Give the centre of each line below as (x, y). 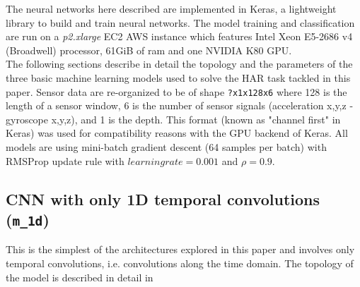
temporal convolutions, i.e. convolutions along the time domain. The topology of (180, 263)
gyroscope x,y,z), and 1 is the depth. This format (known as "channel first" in (173, 119)
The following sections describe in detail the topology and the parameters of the (179, 64)
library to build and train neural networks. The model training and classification (180, 22)
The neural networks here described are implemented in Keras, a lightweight (171, 8)
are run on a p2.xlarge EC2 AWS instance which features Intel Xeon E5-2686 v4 (179, 36)
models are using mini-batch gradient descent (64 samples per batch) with (166, 147)
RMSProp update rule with (65, 160)
